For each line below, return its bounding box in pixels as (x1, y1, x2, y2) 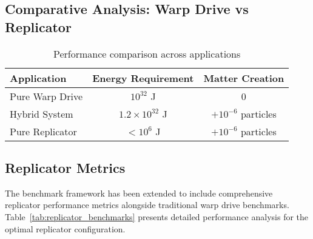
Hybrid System (10, 106, 73, 121)
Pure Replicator (10, 124, 77, 138)
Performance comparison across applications (53, 46, 241, 61)
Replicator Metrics (5, 158, 126, 177)
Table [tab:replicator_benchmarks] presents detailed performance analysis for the (5, 210, 309, 223)
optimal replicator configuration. (5, 222, 126, 235)
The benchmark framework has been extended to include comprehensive (5, 186, 273, 199)
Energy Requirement (92, 70, 194, 85)
